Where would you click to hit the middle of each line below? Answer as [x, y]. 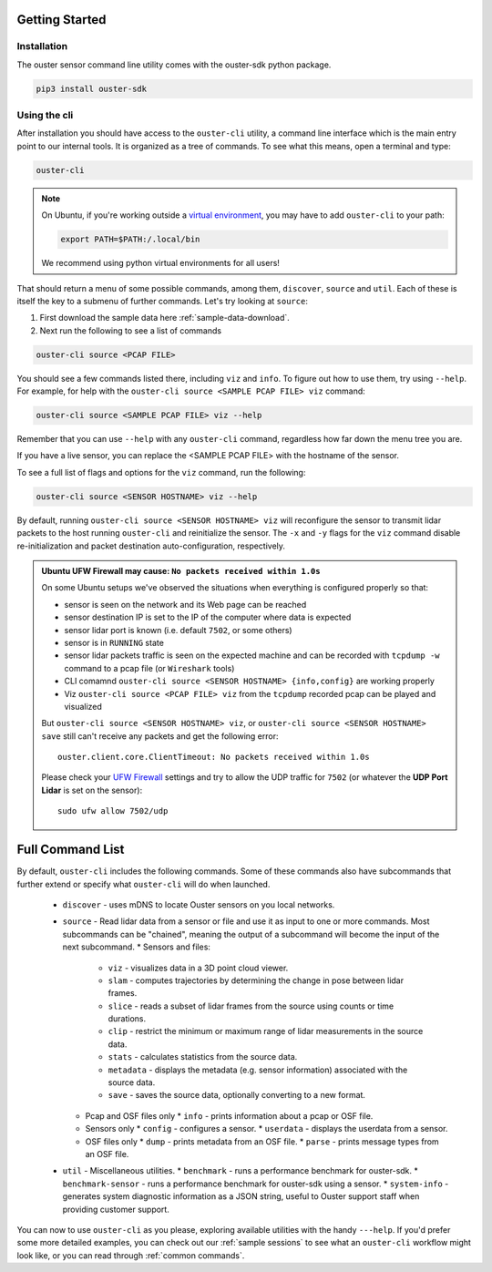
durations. [127, 1019]
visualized [83, 706]
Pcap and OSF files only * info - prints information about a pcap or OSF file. [229, 1115]
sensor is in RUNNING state [114, 642]
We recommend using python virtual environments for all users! [160, 263]
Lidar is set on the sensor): [92, 790]
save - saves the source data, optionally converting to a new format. [237, 1095]
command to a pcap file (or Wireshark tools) [149, 668]
